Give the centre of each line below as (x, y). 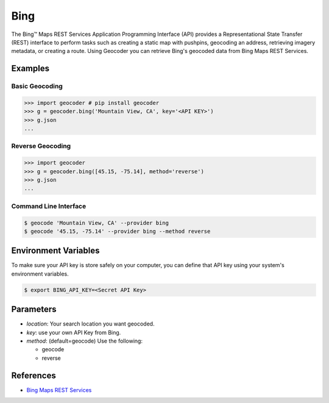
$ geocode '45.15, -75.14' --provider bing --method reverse (117, 231)
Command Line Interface (49, 206)
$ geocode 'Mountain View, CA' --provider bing (96, 223)
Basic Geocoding (37, 87)
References (34, 375)
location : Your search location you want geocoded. (90, 324)
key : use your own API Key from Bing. (74, 332)
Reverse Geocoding (41, 146)
